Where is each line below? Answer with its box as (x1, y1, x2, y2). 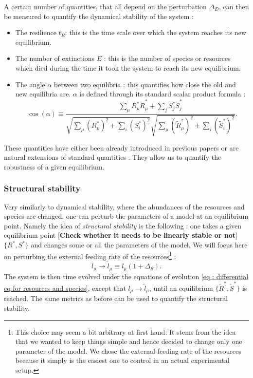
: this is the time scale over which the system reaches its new (65, 27, 247, 38)
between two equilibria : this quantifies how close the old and (54, 79, 236, 89)
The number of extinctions (15, 53, 95, 63)
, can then (219, 1, 249, 11)
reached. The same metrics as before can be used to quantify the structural (4, 293, 228, 303)
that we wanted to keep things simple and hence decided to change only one (15, 336, 242, 346)
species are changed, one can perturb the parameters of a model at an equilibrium (4, 211, 249, 221)
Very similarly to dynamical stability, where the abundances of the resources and (4, 201, 245, 211)
